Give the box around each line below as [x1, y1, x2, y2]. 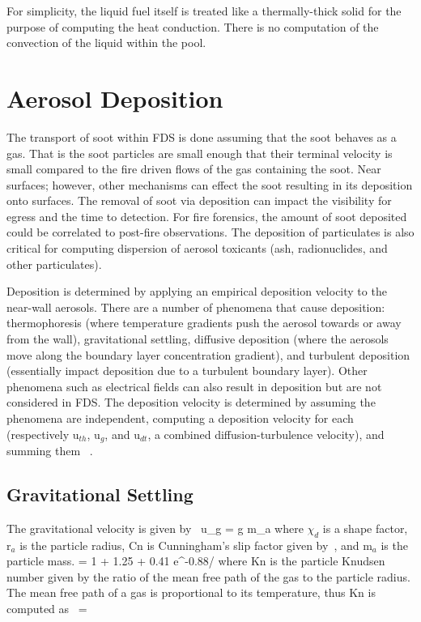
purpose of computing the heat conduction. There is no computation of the [6, 18, 379, 35]
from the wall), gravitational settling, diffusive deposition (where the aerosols [6, 330, 389, 347]
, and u [104, 425, 140, 442]
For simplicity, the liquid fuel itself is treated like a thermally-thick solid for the [6, 2, 402, 19]
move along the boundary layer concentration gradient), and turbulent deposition [6, 346, 410, 363]
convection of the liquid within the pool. [6, 34, 206, 51]
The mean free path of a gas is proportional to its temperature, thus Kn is [6, 584, 376, 601]
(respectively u [6, 425, 79, 442]
